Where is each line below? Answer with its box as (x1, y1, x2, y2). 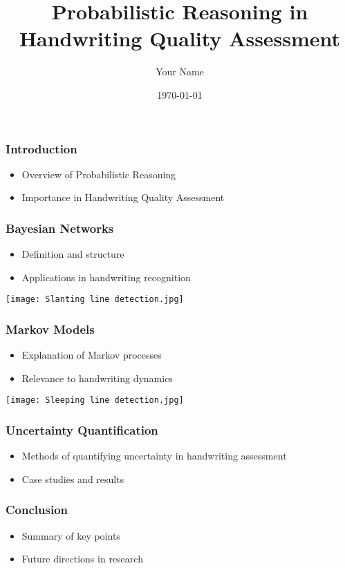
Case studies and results (21, 471, 124, 486)
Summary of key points (21, 528, 120, 542)
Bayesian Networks (6, 219, 114, 236)
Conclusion (6, 501, 68, 518)
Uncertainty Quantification (6, 422, 158, 439)
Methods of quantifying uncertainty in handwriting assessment (21, 448, 287, 463)
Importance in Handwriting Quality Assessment (21, 190, 225, 205)
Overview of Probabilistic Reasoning (21, 167, 176, 181)
